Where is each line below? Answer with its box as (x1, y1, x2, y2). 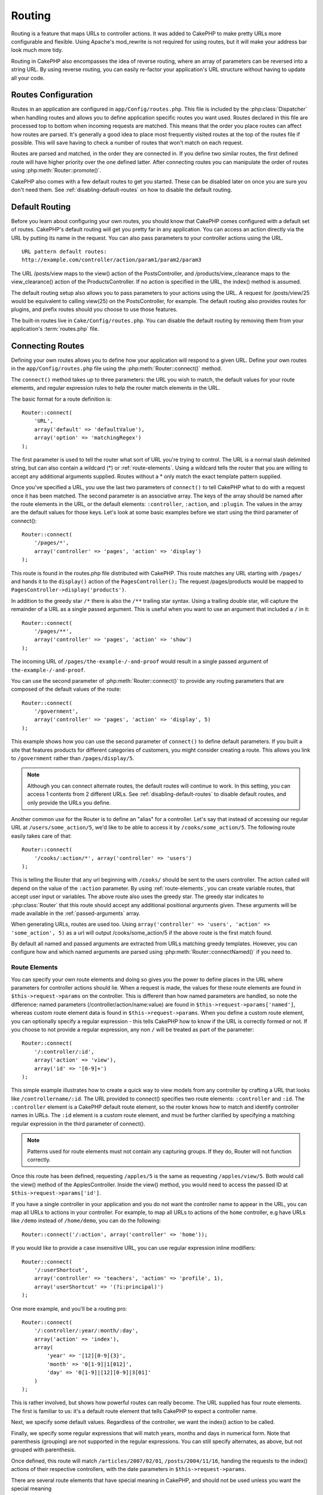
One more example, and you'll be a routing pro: (11, 1305, 127, 1312)
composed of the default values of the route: (11, 685, 121, 693)
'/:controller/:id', (33, 1048, 95, 1055)
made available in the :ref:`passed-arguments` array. (11, 910, 141, 917)
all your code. (11, 74, 45, 81)
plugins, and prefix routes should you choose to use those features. (11, 306, 178, 313)
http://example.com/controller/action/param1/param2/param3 (22, 257, 202, 263)
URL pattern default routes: (22, 248, 107, 255)
